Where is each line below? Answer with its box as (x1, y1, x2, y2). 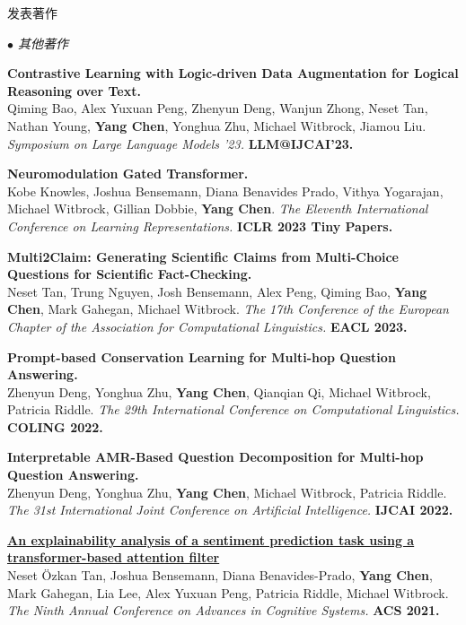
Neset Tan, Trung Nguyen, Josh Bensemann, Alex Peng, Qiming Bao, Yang (7, 282, 427, 300)
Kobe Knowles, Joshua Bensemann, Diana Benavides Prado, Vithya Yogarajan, (7, 181, 444, 200)
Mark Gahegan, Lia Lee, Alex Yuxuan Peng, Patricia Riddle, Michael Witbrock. (7, 583, 449, 602)
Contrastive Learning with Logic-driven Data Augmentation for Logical (7, 64, 459, 82)
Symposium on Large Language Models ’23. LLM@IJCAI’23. (7, 134, 354, 152)
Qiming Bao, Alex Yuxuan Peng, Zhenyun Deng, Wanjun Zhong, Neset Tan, (7, 99, 428, 117)
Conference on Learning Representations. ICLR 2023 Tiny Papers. (7, 216, 393, 235)
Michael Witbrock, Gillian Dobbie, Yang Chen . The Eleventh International (7, 199, 428, 218)
